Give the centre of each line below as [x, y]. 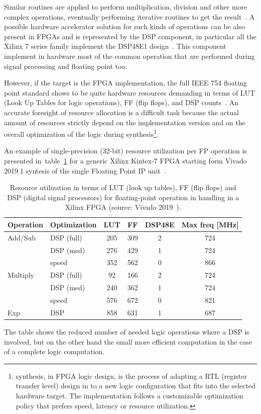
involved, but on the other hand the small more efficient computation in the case [128, 341]
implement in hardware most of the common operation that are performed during [129, 56]
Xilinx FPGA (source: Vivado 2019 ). [123, 207]
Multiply [21, 275]
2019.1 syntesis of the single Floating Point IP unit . [85, 170]
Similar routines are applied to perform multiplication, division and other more [126, 7]
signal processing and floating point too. [66, 66]
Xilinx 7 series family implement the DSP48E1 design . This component [115, 46]
